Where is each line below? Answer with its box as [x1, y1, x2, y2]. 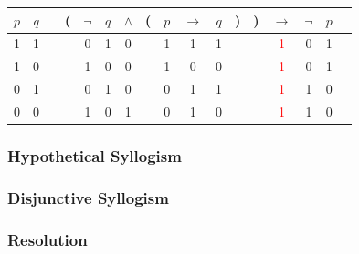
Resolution [7, 228, 88, 250]
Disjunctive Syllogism [7, 186, 169, 208]
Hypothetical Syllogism [7, 144, 182, 167]
